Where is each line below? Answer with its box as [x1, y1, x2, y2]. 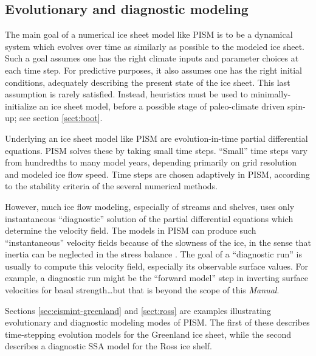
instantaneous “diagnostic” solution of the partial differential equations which [5, 212, 294, 225]
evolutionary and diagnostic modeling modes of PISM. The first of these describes [5, 316, 310, 329]
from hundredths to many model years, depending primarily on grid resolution [5, 156, 297, 169]
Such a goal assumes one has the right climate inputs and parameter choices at [5, 52, 299, 65]
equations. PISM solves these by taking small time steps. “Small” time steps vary [5, 144, 307, 156]
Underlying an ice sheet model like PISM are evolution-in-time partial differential [5, 131, 308, 144]
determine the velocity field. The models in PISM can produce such [5, 224, 256, 237]
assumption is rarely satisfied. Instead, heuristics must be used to [5, 88, 248, 100]
